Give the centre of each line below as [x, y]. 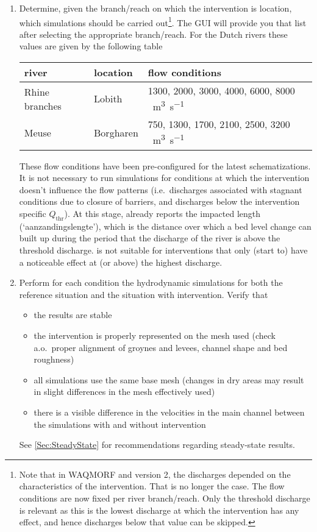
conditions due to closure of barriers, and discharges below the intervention [159, 201]
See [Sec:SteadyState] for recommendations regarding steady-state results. [157, 445]
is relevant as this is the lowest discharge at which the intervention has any [159, 510]
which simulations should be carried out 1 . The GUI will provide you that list [163, 21]
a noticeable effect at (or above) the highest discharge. [121, 262]
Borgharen [116, 132]
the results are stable [73, 315]
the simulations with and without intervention [120, 424]
